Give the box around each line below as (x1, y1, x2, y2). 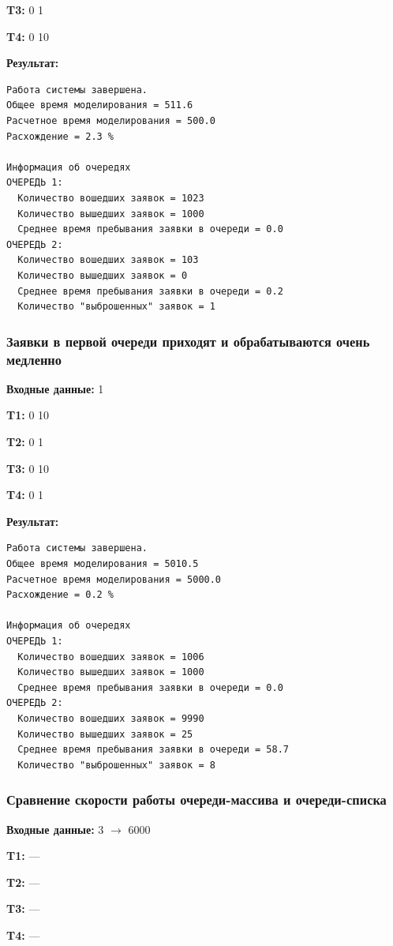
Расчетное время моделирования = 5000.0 (6, 573, 222, 585)
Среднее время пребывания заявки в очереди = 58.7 (17, 744, 289, 756)
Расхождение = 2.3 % (6, 130, 114, 142)
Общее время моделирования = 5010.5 (6, 557, 199, 569)
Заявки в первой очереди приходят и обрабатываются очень (6, 331, 370, 351)
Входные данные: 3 (6, 820, 104, 837)
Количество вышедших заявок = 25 (17, 728, 193, 740)
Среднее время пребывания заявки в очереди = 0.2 (17, 285, 283, 297)
